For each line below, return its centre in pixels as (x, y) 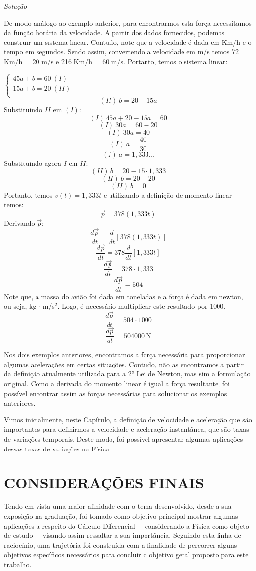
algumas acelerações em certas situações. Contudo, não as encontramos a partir (124, 364)
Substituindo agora (33, 163)
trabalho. (18, 564)
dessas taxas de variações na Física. (57, 448)
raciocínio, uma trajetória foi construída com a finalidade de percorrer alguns (121, 545)
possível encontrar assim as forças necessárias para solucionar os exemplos (116, 393)
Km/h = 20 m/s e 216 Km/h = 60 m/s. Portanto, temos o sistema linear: (116, 61)
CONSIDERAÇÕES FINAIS (104, 482)
